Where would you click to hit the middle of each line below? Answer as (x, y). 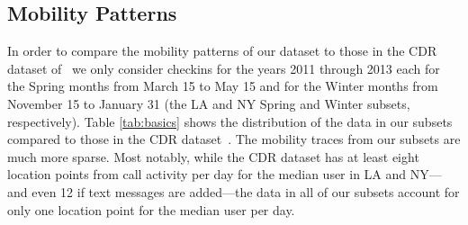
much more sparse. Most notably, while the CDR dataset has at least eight (213, 156)
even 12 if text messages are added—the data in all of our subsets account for (246, 191)
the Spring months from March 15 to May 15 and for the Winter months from (223, 86)
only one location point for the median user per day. (151, 209)
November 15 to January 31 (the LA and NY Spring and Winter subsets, (209, 103)
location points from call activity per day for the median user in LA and (207, 174)
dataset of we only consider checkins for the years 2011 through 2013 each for (224, 68)
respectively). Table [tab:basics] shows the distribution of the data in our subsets (230, 121)
